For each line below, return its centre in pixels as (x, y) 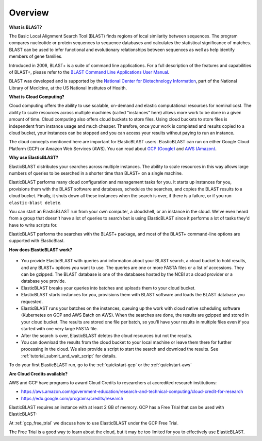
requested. (32, 302)
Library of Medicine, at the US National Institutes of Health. (68, 88)
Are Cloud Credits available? (38, 373)
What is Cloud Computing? (37, 97)
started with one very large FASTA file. (59, 329)
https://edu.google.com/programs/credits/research (72, 398)
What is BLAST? (25, 27)
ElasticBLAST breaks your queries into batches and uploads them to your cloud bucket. (108, 288)
